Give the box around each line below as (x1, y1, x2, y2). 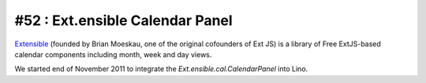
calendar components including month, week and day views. (14, 49, 212, 59)
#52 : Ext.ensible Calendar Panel (14, 12, 233, 29)
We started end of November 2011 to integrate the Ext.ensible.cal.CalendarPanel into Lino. (14, 64, 308, 74)
